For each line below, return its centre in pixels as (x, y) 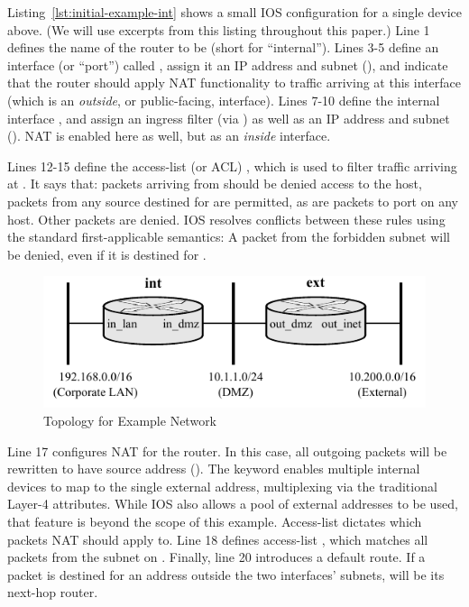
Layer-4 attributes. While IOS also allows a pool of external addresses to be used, (233, 504)
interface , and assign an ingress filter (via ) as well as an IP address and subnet (229, 118)
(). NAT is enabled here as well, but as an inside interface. (169, 136)
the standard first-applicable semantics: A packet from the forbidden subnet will (229, 237)
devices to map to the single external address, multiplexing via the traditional (222, 486)
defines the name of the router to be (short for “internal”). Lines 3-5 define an (223, 47)
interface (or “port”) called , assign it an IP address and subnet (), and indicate (228, 64)
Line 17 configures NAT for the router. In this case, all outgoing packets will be (227, 451)
